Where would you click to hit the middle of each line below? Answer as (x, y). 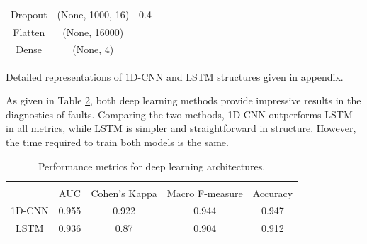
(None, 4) (93, 49)
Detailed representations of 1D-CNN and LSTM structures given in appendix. (175, 76)
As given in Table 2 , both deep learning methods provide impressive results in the (183, 100)
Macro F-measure (205, 193)
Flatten (29, 32)
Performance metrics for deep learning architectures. (152, 166)
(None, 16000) (93, 32)
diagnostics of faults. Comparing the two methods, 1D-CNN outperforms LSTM (179, 114)
